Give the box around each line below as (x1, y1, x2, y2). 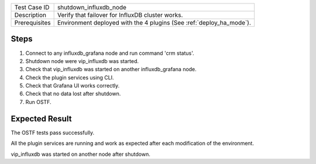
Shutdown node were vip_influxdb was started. (25, 57, 139, 64)
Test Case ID (14, 4, 50, 11)
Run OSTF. (25, 98, 51, 105)
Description (14, 11, 47, 19)
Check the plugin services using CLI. (25, 74, 114, 81)
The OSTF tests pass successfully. (11, 129, 95, 136)
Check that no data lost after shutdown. (25, 90, 121, 97)
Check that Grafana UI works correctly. (25, 82, 120, 89)
